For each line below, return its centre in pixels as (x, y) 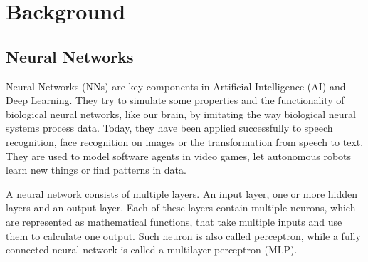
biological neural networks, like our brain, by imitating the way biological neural (181, 114)
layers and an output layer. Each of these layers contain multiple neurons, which (181, 208)
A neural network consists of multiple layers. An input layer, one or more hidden (182, 193)
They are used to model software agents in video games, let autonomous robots (179, 156)
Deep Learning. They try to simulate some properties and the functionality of (175, 100)
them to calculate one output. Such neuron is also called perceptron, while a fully (183, 235)
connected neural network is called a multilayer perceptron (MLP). (152, 250)
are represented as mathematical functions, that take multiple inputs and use (174, 221)
